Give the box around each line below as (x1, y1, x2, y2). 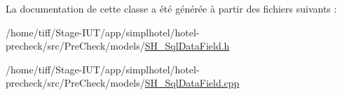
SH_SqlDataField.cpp (144, 75, 240, 90)
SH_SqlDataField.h (144, 38, 230, 53)
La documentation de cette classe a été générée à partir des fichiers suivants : (6, 1, 337, 15)
